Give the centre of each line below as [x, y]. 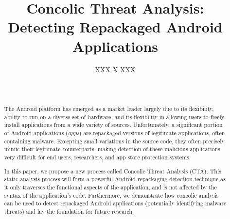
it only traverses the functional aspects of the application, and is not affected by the [110, 187]
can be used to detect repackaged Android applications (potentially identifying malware [115, 203]
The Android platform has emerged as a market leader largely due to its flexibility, [109, 109]
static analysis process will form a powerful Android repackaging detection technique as [115, 179]
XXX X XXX [115, 69]
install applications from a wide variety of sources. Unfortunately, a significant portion [113, 125]
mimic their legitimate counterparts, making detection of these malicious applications [112, 149]
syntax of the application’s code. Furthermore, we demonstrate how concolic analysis [111, 195]
